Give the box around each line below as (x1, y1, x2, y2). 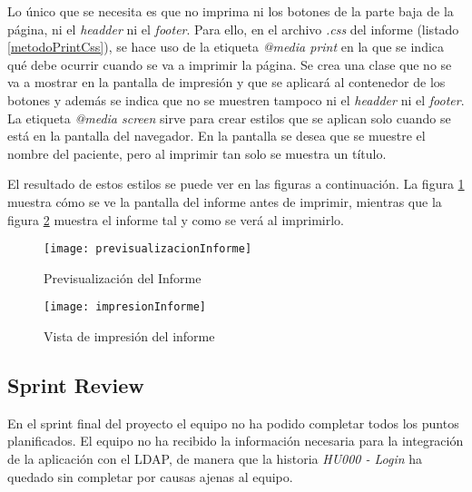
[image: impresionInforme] (44, 300, 206, 314)
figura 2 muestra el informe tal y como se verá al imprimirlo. (7, 210, 344, 229)
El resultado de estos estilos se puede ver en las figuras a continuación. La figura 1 (7, 174, 465, 193)
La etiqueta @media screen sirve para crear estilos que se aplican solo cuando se (7, 108, 451, 127)
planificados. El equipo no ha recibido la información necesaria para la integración (7, 431, 464, 450)
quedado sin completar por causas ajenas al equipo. (7, 467, 293, 486)
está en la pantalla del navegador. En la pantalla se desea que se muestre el (7, 126, 426, 145)
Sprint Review (7, 371, 144, 399)
